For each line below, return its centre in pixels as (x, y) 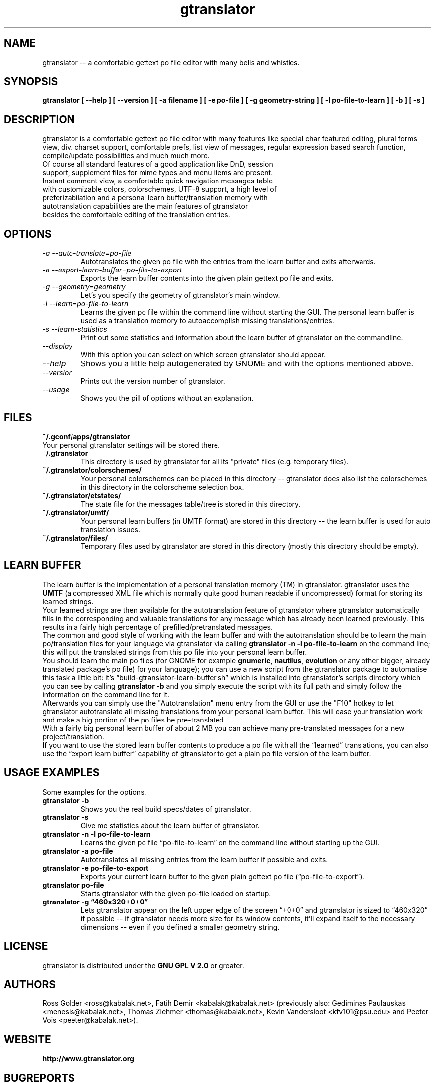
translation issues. (110, 529)
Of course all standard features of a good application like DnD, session (158, 164)
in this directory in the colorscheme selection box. (162, 487)
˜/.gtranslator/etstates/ (82, 495)
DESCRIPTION (39, 119)
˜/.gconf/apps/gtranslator (86, 436)
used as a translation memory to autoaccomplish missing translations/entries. (207, 321)
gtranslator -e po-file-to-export (96, 868)
